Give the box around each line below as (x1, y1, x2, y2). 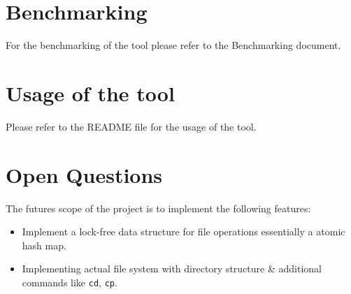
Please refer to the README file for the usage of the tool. (6, 119, 257, 133)
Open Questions (6, 160, 163, 189)
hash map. (22, 237, 66, 252)
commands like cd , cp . (22, 274, 117, 289)
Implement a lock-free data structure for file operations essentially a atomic (22, 224, 345, 239)
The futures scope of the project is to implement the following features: (6, 200, 311, 215)
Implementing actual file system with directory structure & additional (22, 261, 322, 276)
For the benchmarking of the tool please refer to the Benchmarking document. (6, 38, 341, 52)
